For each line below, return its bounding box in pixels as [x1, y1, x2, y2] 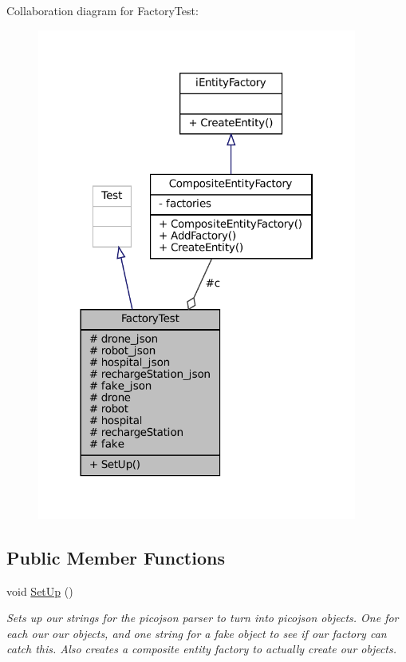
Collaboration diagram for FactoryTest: [6, 2, 199, 18]
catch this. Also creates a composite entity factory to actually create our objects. [6, 640, 397, 657]
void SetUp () [6, 582, 73, 599]
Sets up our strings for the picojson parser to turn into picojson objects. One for [6, 609, 399, 626]
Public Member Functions [6, 545, 225, 569]
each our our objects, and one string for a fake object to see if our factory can [6, 624, 387, 641]
